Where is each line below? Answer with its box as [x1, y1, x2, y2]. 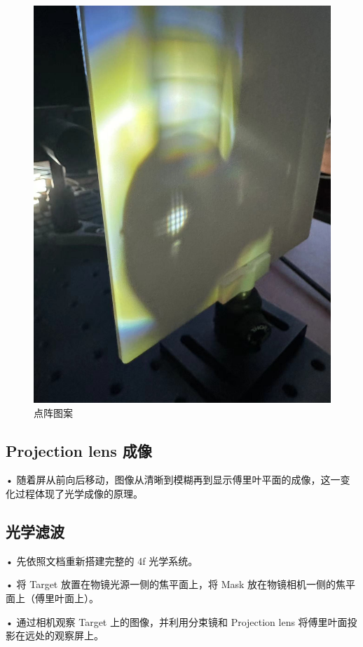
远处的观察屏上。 [25, 628, 104, 643]
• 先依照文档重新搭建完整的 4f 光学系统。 [6, 553, 198, 568]
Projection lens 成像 [6, 439, 152, 461]
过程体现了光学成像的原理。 [15, 486, 143, 501]
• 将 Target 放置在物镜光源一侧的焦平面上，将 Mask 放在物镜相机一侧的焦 [6, 577, 346, 592]
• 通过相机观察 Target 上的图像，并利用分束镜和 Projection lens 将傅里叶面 [6, 614, 348, 629]
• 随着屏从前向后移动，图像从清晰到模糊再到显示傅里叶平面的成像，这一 [6, 472, 341, 487]
